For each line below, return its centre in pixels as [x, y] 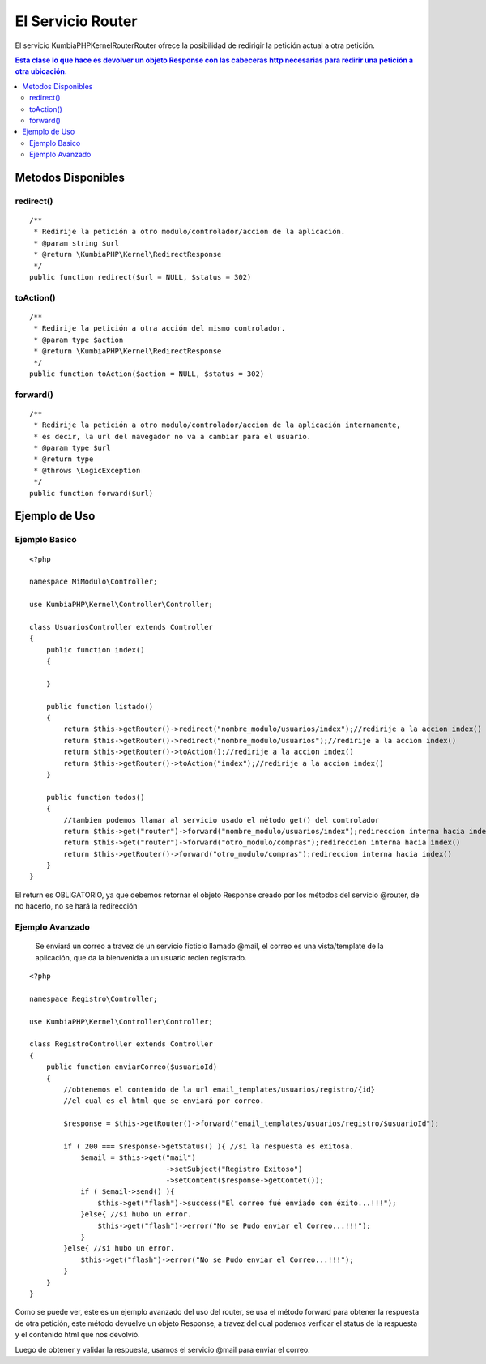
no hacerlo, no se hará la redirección [76, 906]
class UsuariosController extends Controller [122, 627]
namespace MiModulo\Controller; [94, 582]
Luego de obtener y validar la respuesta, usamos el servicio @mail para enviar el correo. [163, 1349]
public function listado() [100, 706]
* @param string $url [77, 243]
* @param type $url [72, 448]
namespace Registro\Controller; [94, 998]
